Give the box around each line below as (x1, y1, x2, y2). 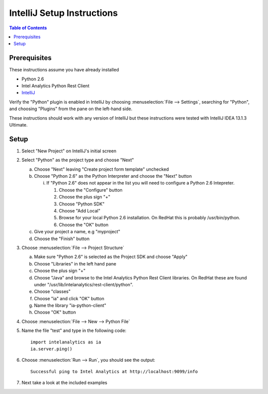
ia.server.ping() (30, 346, 72, 352)
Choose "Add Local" (59, 208, 101, 213)
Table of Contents (9, 25, 47, 31)
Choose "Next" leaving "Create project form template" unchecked (34, 166, 169, 172)
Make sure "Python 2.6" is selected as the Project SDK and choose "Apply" (34, 254, 188, 260)
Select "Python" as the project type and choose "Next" (21, 157, 134, 163)
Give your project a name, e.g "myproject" (34, 229, 121, 235)
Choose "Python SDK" (59, 201, 105, 207)
